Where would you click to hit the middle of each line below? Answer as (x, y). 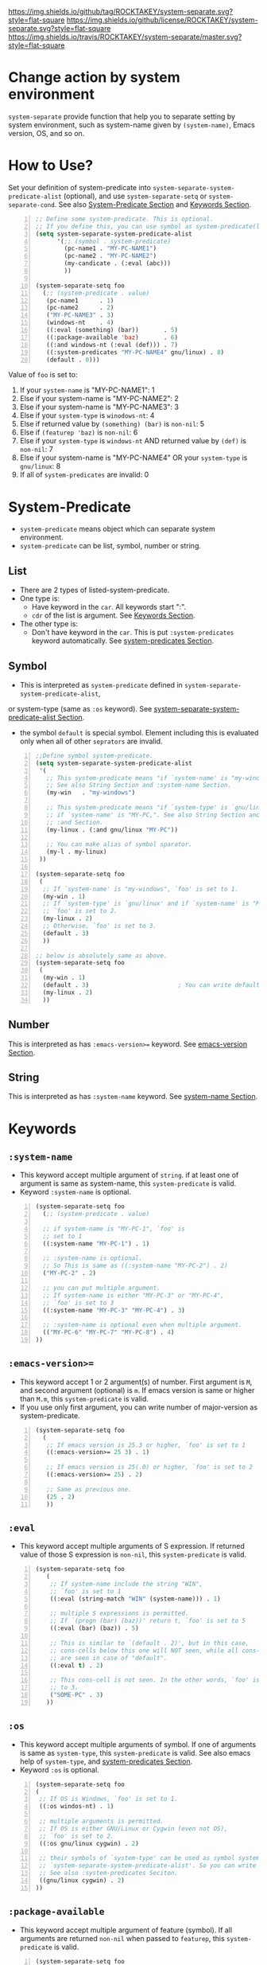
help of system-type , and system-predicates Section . (106, 1761)
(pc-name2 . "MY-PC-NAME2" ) (110, 256)
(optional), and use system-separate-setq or (135, 196)
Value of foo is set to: (43, 375)
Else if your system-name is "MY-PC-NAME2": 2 (99, 399)
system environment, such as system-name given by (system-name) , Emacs (132, 125)
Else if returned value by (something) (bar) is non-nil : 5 (112, 424)
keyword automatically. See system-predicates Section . (123, 641)
